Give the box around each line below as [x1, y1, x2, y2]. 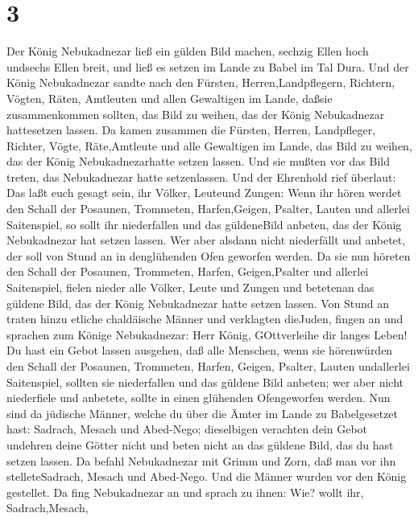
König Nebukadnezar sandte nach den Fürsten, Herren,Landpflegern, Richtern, [6, 74, 395, 91]
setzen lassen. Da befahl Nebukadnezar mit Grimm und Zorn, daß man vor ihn [6, 452, 396, 469]
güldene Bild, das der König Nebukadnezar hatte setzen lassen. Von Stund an [6, 294, 390, 311]
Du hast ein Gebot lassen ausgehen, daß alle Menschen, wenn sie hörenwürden [6, 342, 393, 359]
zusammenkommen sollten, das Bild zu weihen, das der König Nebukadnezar [6, 105, 385, 122]
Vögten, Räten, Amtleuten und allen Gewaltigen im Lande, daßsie [6, 89, 333, 106]
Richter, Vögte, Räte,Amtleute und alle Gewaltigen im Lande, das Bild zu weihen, [6, 137, 412, 154]
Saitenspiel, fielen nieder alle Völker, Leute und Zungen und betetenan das [6, 279, 375, 296]
